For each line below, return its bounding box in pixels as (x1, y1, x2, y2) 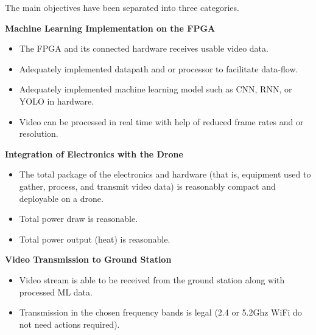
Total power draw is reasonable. (19, 212, 138, 225)
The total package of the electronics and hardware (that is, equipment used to (19, 168, 311, 181)
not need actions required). (19, 317, 120, 330)
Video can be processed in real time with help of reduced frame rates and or (19, 115, 304, 128)
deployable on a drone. (19, 192, 104, 204)
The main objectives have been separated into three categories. (5, 1, 239, 13)
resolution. (19, 127, 58, 140)
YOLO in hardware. (19, 94, 94, 107)
